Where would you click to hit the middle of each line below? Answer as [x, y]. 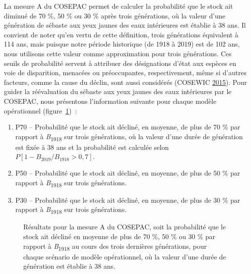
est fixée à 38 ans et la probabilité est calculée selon [92, 147]
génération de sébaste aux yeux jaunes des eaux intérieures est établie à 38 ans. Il [125, 25]
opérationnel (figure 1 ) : [40, 110]
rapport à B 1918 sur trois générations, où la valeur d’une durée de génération [129, 137]
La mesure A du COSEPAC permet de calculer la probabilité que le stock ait [118, 6]
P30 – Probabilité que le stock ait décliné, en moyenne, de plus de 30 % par [128, 200]
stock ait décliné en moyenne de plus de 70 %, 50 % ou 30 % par [119, 236]
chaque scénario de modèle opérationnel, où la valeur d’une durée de [125, 256]
